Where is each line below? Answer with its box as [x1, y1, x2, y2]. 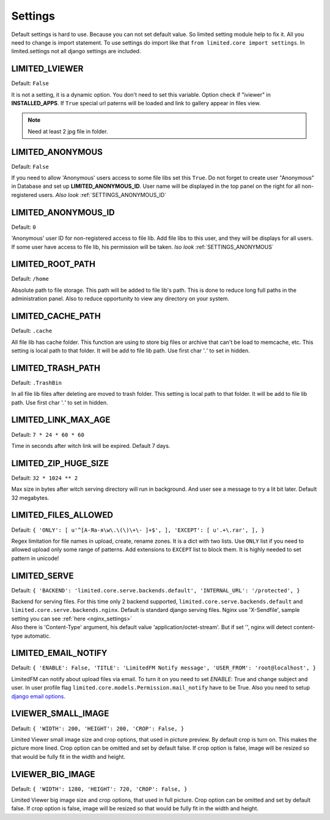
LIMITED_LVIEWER [11, 64, 84, 74]
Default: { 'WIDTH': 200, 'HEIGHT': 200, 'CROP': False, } [11, 725, 185, 732]
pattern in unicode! [11, 554, 59, 562]
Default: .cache [11, 327, 53, 335]
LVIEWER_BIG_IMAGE [11, 769, 95, 780]
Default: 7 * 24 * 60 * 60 [11, 431, 85, 438]
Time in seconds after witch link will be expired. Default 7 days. [11, 442, 170, 449]
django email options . [11, 692, 66, 700]
